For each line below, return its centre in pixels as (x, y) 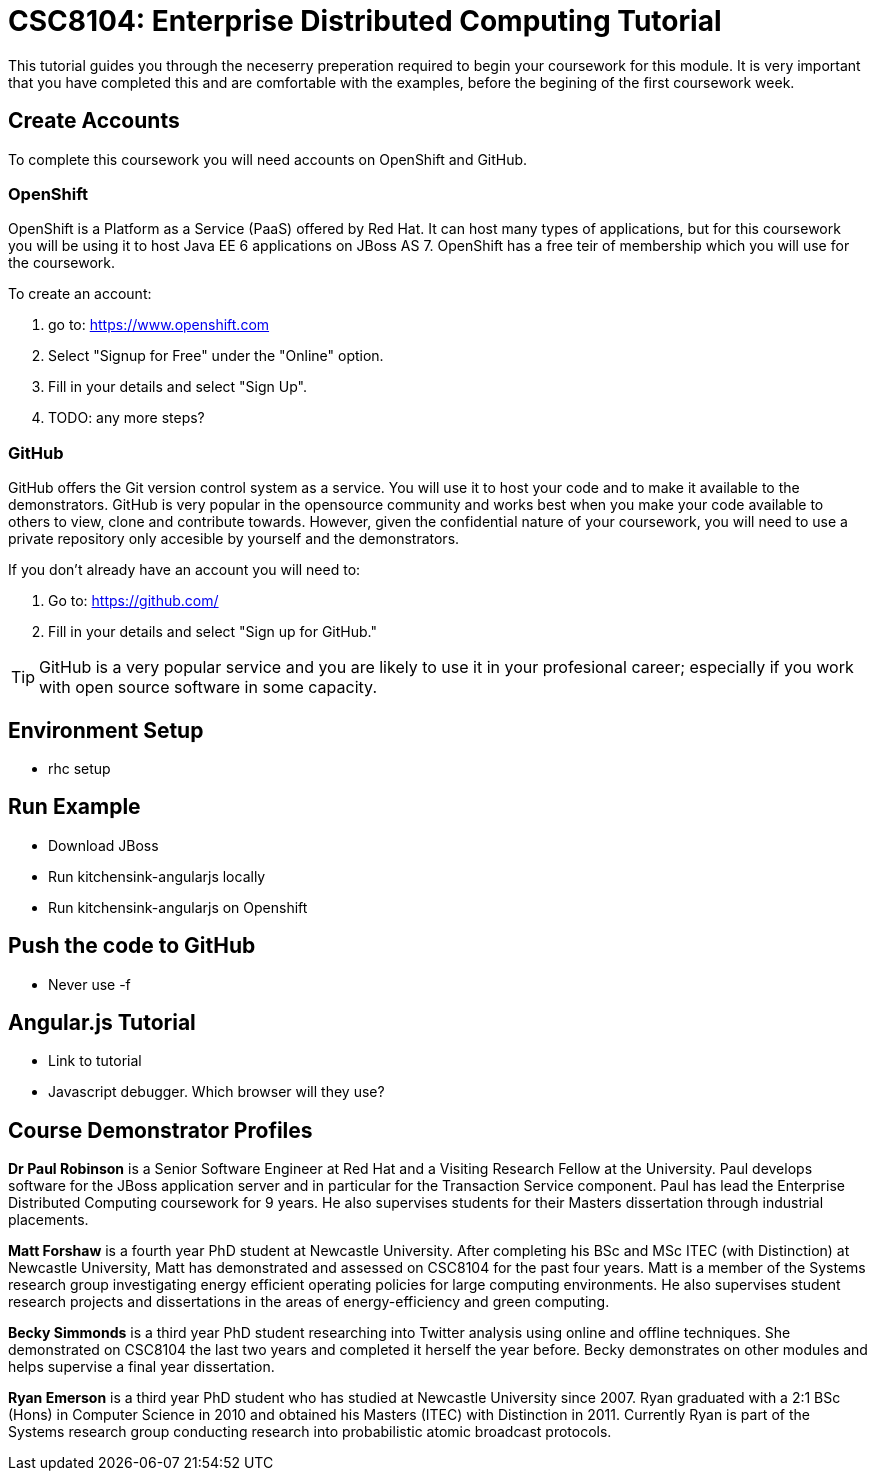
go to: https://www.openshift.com (159, 325)
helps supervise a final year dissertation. (141, 1367)
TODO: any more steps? (126, 418)
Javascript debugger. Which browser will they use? (216, 1092)
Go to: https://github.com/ (133, 601)
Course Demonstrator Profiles (160, 1130)
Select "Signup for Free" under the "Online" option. (216, 356)
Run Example (74, 807)
